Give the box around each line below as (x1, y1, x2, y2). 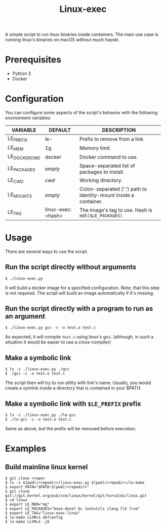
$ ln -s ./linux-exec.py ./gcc (5, 367, 70, 372)
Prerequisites (5, 54, 62, 66)
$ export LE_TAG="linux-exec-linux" (5, 511, 81, 516)
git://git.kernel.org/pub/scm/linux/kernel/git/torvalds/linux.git (5, 493, 147, 498)
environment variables (5, 115, 51, 121)
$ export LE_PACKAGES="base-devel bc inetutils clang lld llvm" (5, 506, 140, 511)
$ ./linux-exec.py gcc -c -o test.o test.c (5, 325, 96, 331)
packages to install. (79, 168, 124, 175)
